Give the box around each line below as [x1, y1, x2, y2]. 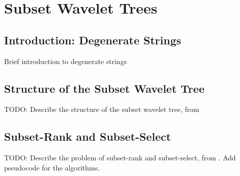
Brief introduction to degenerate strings [4, 55, 127, 66]
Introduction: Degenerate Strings [4, 32, 181, 47]
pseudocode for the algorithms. [4, 162, 100, 172]
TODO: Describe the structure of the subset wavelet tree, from [4, 104, 199, 114]
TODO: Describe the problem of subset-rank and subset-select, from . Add [4, 152, 236, 163]
